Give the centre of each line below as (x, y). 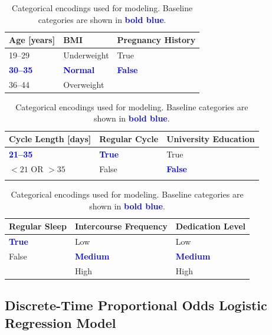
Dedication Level (211, 226)
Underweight (86, 55)
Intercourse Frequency (121, 226)
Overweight (84, 84)
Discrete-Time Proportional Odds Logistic (136, 305)
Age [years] (32, 40)
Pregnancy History (156, 40)
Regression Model (60, 322)
